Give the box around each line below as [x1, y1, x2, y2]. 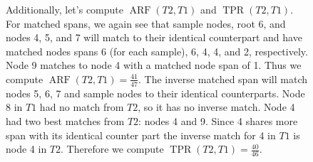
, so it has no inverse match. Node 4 [138, 99, 295, 114]
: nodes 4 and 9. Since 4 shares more [138, 113, 298, 128]
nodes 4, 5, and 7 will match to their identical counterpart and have [6, 30, 302, 45]
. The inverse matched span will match [138, 71, 308, 86]
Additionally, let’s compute [6, 2, 123, 16]
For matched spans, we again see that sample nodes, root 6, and [6, 16, 286, 31]
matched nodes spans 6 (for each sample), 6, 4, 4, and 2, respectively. [6, 43, 308, 58]
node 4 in [6, 141, 47, 156]
